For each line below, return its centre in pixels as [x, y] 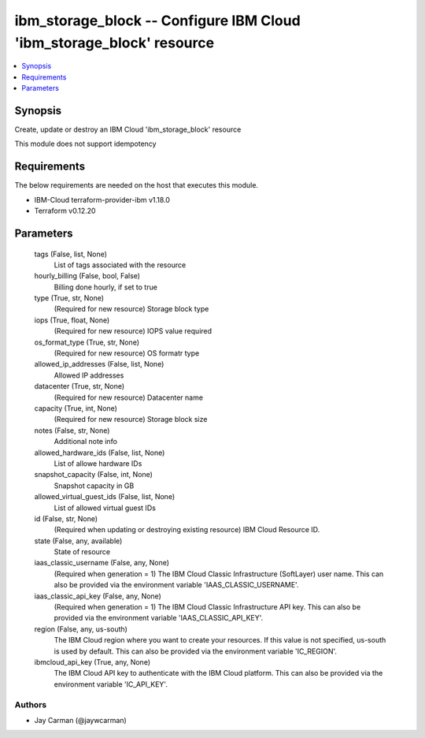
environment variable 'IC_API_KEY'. [111, 684]
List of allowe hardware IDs [98, 463]
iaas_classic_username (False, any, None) [102, 563]
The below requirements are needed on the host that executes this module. [137, 185]
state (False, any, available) [78, 541]
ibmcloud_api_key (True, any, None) [92, 662]
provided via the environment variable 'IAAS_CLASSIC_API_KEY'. [159, 618]
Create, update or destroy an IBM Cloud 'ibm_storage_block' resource [128, 129]
